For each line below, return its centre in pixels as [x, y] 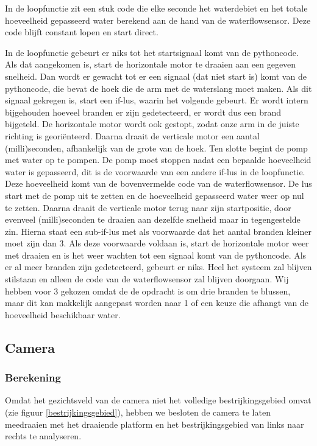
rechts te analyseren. [43, 436]
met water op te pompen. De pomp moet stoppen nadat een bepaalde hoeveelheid [158, 160]
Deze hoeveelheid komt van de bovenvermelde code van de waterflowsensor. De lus [158, 183]
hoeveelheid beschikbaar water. [63, 314]
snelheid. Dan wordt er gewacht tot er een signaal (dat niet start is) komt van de [156, 76]
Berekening [33, 378]
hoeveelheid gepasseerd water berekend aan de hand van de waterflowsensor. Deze [158, 20]
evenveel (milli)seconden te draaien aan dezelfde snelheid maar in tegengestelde [153, 219]
